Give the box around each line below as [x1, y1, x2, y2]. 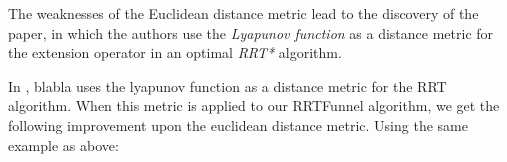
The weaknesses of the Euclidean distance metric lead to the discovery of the [8, 3, 479, 23]
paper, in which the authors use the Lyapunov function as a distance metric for [8, 22, 494, 43]
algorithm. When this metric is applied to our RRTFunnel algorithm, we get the [8, 95, 500, 116]
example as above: [8, 134, 119, 155]
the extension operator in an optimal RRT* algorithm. [8, 42, 342, 63]
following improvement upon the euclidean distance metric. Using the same [8, 114, 468, 135]
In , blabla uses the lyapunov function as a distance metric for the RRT [8, 75, 447, 96]
